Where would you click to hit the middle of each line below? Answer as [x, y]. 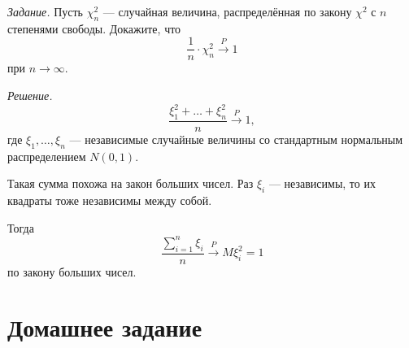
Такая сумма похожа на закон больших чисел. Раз [131, 183]
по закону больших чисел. [72, 271]
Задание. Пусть [45, 11]
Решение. [30, 96]
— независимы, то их [322, 183]
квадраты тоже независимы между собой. [110, 200]
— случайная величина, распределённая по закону [227, 11]
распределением [47, 156]
